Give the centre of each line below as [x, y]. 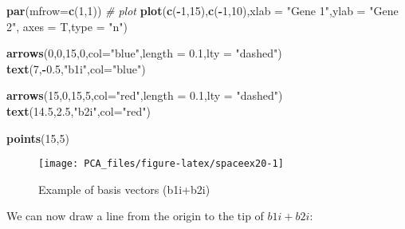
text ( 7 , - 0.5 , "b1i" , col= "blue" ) [76, 68]
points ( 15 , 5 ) [38, 138]
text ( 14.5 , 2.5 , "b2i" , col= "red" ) [79, 111]
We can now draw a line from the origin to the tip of [135, 216]
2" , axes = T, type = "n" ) [67, 26]
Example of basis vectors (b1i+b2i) [124, 189]
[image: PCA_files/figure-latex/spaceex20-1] [161, 164]
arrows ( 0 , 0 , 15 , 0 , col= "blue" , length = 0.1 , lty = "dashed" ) [144, 53]
